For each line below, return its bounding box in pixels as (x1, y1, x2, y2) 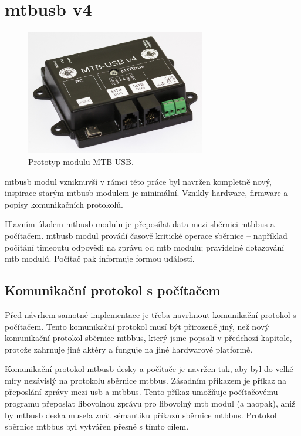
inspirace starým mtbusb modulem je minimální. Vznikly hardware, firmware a (5, 187, 288, 199)
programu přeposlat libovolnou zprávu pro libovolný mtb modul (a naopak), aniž (5, 397, 296, 410)
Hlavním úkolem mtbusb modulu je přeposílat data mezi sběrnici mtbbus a (5, 218, 275, 230)
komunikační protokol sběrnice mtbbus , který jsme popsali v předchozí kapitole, (5, 332, 292, 344)
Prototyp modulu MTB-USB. (28, 155, 134, 167)
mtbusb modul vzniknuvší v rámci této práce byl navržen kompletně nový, (5, 175, 272, 187)
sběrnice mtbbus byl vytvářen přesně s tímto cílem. (5, 420, 189, 432)
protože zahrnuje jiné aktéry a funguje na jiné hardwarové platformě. (5, 343, 253, 355)
